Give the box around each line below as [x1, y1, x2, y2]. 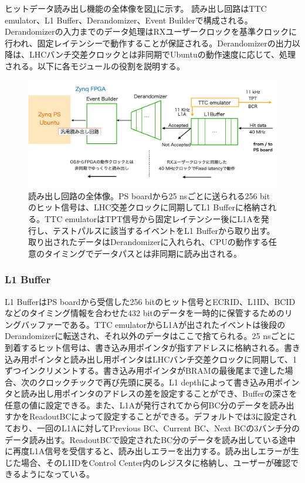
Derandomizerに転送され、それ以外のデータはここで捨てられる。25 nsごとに [5, 330, 296, 342]
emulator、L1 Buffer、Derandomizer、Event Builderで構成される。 [5, 14, 253, 26]
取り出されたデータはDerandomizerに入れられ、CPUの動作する [28, 236, 269, 248]
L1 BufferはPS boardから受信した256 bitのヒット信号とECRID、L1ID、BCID [5, 295, 296, 307]
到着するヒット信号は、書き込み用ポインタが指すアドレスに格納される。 [5, 341, 284, 353]
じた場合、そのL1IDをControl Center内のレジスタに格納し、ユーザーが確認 [5, 456, 291, 468]
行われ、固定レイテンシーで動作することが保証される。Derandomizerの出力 [5, 36, 292, 49]
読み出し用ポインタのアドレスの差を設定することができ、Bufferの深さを [21, 387, 297, 400]
